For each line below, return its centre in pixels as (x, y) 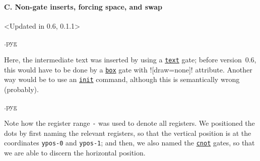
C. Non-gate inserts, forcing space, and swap (83, 6)
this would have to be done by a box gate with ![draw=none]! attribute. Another (128, 69)
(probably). (21, 89)
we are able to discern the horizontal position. (75, 153)
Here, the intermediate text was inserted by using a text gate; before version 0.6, (130, 59)
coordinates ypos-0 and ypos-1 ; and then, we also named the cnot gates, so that (129, 143)
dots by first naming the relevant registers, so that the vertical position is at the (128, 133)
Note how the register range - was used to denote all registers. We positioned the (129, 123)
